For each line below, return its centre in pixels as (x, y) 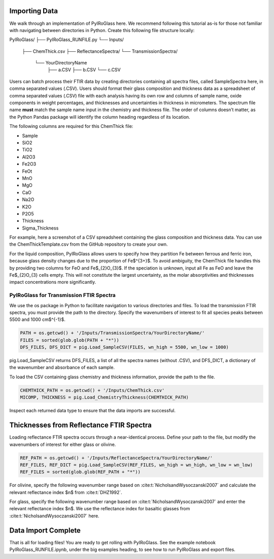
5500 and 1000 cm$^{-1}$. (37, 319)
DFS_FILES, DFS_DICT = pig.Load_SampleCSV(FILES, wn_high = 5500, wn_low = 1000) (125, 347)
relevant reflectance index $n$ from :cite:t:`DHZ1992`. (66, 492)
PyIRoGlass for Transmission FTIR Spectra (63, 295)
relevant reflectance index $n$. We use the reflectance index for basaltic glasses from (100, 509)
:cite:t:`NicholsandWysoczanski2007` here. (54, 516)
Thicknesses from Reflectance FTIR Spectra (80, 425)
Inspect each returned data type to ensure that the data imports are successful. (93, 411)
